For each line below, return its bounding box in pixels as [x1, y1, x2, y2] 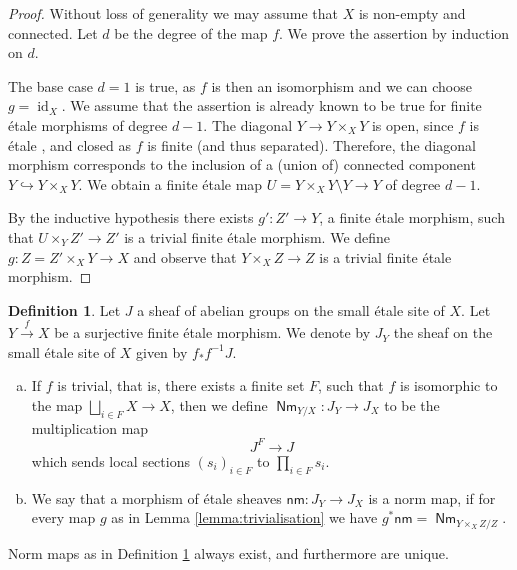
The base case [8, 75, 93, 96]
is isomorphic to [400, 375, 498, 396]
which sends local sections [31, 450, 190, 471]
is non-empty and [358, 3, 466, 23]
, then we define [170, 394, 268, 415]
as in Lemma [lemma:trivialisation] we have [111, 507, 378, 528]
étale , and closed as [8, 134, 132, 155]
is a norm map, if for [368, 487, 496, 508]
